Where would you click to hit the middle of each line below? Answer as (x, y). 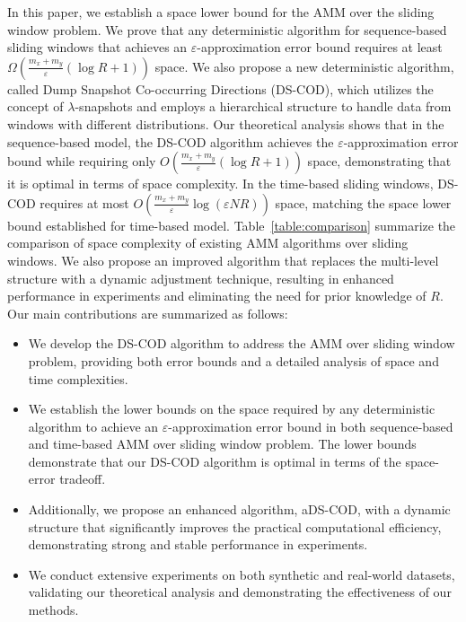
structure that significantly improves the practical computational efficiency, (235, 526)
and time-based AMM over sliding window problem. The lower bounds (222, 444)
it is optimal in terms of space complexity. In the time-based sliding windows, (220, 184)
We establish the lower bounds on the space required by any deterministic (232, 409)
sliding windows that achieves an (97, 47)
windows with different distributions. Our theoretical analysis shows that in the (226, 123)
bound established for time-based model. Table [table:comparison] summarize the (232, 225)
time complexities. (78, 378)
